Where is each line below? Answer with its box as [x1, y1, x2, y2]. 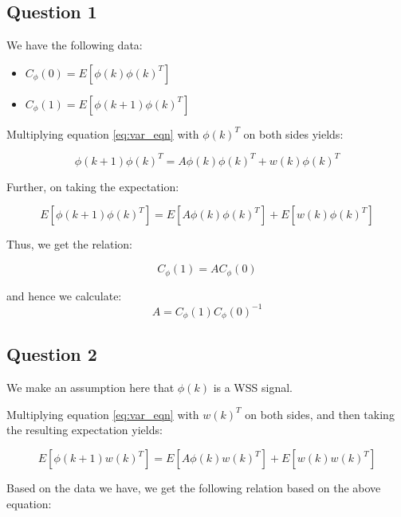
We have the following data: [6, 37, 143, 53]
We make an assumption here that [6, 379, 175, 396]
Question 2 [6, 342, 97, 366]
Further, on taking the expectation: [6, 178, 179, 194]
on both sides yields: [243, 125, 344, 142]
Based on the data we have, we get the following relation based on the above [6, 480, 381, 496]
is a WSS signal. [213, 379, 293, 396]
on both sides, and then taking [245, 405, 395, 422]
